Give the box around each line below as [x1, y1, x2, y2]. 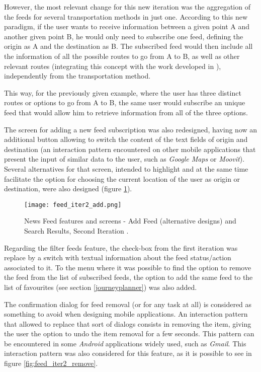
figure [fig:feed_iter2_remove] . [4, 358, 98, 368]
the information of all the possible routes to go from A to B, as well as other [4, 50, 240, 61]
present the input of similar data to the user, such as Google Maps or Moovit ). [4, 154, 245, 164]
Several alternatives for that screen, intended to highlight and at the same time [4, 163, 248, 174]
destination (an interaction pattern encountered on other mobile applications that [4, 143, 256, 154]
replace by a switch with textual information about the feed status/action [4, 252, 231, 263]
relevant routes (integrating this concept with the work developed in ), [4, 60, 221, 71]
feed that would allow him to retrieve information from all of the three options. [4, 107, 248, 117]
